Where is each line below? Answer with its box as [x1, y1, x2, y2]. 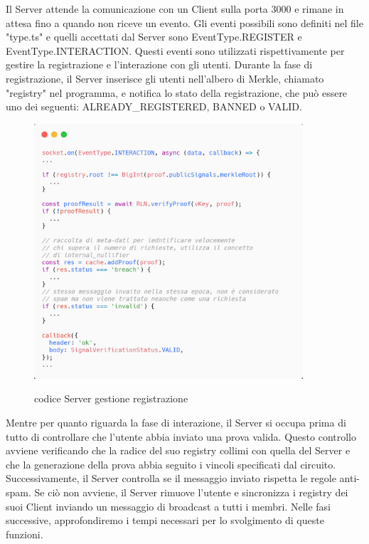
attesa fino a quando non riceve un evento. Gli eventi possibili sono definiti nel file [6, 15, 363, 30]
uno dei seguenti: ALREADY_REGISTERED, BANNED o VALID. [6, 99, 302, 114]
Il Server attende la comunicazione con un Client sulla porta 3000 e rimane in [6, 1, 344, 16]
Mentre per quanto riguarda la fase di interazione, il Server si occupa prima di [6, 414, 346, 429]
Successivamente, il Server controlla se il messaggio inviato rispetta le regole [6, 471, 336, 486]
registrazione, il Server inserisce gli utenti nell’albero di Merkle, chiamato [6, 70, 324, 85]
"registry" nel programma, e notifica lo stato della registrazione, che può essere [6, 85, 348, 100]
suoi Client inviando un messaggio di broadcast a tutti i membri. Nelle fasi [6, 498, 331, 513]
